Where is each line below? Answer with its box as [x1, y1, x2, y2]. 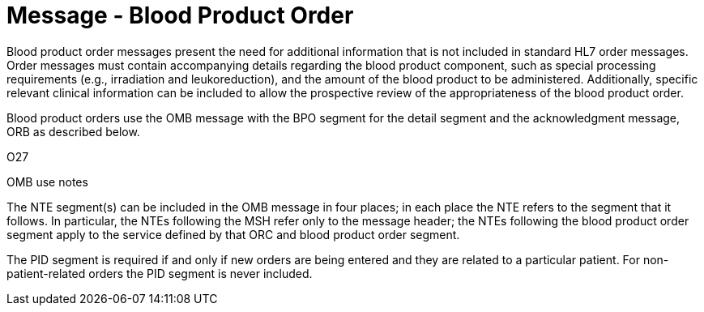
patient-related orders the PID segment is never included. [6, 266, 313, 280]
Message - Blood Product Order [6, 2, 354, 29]
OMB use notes [6, 174, 88, 189]
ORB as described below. [6, 124, 140, 139]
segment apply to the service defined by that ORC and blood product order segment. [6, 227, 460, 241]
